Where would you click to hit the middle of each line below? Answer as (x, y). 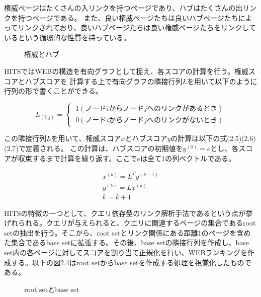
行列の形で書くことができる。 (53, 91)
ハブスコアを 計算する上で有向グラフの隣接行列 (104, 81)
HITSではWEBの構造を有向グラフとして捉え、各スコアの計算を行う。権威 (126, 71)
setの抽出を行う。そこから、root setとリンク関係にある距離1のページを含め (127, 232)
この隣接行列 (25, 138)
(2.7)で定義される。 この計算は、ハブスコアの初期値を (94, 148)
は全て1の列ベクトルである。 (188, 158)
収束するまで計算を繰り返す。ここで (77, 158)
